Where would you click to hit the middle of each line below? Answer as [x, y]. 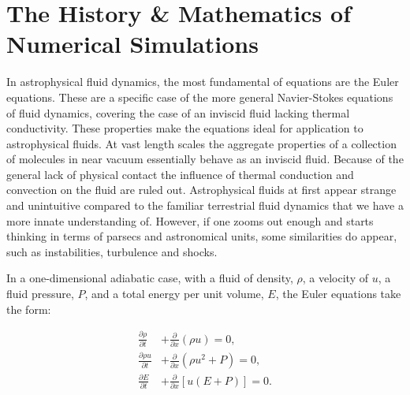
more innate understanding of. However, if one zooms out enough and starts [190, 220]
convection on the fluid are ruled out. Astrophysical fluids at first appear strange [201, 190]
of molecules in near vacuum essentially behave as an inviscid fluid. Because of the [205, 159]
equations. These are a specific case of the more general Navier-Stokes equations [200, 97]
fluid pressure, [40, 294]
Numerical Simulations [132, 44]
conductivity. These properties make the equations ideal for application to [185, 128]
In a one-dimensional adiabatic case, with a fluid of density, [150, 278]
